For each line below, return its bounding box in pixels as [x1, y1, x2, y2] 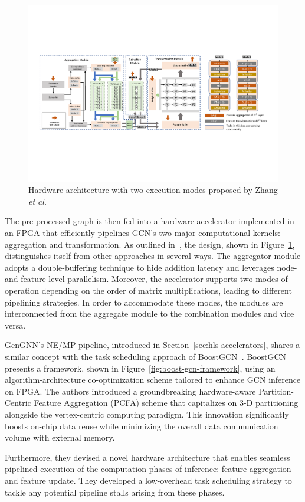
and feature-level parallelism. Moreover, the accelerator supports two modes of [5, 273, 288, 285]
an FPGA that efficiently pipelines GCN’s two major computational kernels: [5, 227, 280, 239]
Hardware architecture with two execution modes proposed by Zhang [28, 183, 278, 196]
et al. [28, 195, 47, 207]
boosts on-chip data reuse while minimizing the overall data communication [5, 419, 278, 432]
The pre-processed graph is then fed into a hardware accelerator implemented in [5, 215, 294, 227]
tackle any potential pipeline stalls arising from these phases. [5, 485, 225, 498]
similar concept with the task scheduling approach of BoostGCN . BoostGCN [5, 350, 287, 362]
